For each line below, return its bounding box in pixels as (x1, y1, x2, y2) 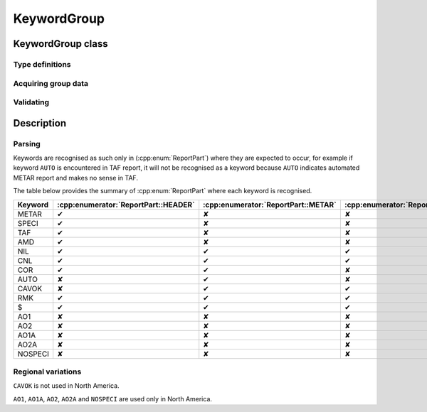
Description (13, 117, 67, 129)
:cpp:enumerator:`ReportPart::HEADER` (57, 200, 195, 210)
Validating (13, 97, 50, 107)
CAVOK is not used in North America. (13, 381, 120, 390)
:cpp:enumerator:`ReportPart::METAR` (203, 200, 337, 210)
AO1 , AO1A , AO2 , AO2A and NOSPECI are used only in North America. (13, 394, 213, 403)
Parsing (13, 139, 41, 148)
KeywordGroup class (13, 38, 108, 50)
